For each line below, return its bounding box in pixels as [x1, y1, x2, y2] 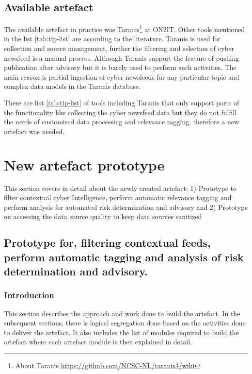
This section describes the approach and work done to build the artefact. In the [4, 308, 240, 318]
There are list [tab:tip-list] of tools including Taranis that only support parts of [4, 98, 239, 108]
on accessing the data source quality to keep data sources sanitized [4, 211, 202, 221]
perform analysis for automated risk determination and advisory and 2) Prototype [4, 202, 248, 212]
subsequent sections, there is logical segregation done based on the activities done [4, 318, 246, 328]
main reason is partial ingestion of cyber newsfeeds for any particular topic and [4, 71, 239, 82]
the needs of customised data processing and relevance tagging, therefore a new [4, 117, 239, 127]
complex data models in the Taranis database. [4, 81, 141, 91]
